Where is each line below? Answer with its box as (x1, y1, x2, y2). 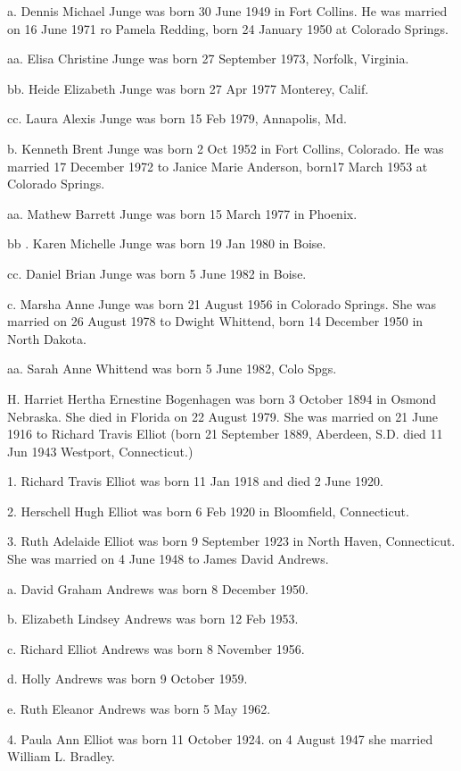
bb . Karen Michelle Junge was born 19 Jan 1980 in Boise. (7, 234, 326, 253)
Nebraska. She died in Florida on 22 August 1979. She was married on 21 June (7, 406, 439, 425)
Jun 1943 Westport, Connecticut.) (7, 441, 193, 460)
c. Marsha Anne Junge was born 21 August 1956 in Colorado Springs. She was (7, 294, 437, 313)
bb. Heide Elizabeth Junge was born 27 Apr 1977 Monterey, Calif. (7, 79, 369, 97)
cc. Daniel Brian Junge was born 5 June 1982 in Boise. (7, 264, 307, 282)
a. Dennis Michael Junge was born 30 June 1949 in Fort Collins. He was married (7, 2, 448, 20)
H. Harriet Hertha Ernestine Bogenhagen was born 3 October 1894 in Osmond (7, 389, 437, 407)
